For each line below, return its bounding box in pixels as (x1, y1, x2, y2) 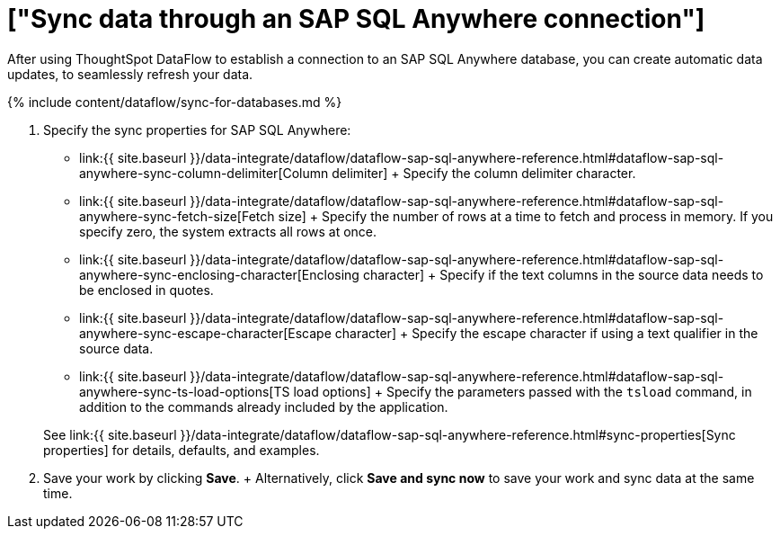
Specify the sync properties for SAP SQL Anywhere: (43, 121, 351, 138)
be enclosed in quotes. (79, 281, 214, 298)
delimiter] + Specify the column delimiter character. (332, 165, 636, 181)
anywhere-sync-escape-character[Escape (79, 325, 332, 341)
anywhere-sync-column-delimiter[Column (79, 165, 329, 181)
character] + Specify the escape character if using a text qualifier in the (334, 325, 758, 341)
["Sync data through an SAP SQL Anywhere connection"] (7, 4, 705, 34)
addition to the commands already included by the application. (79, 398, 448, 415)
